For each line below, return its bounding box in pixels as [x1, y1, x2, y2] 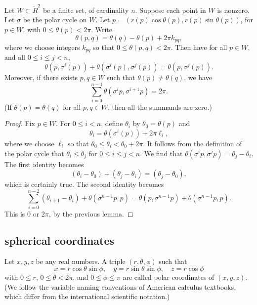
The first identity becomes [4, 159, 84, 169]
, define [101, 118, 123, 129]
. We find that [140, 148, 183, 158]
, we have [184, 72, 212, 82]
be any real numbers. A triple [36, 256, 126, 266]
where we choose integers [4, 42, 80, 52]
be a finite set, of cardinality [43, 4, 129, 15]
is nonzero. [217, 4, 250, 15]
